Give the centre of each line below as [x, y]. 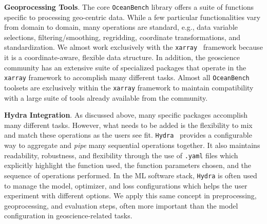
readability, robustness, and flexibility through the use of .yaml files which [121, 155]
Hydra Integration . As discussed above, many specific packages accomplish [126, 115]
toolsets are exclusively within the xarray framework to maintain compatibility [129, 87]
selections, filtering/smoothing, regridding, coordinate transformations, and [122, 37]
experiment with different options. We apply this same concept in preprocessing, [130, 195]
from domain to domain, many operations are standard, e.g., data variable [121, 27]
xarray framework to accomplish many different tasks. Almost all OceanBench [127, 77]
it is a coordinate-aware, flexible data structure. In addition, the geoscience [122, 57]
